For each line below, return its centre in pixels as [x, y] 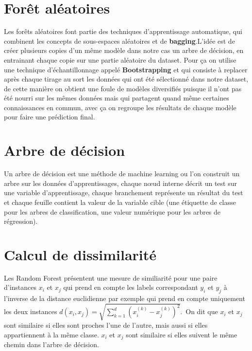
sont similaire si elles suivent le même [182, 334]
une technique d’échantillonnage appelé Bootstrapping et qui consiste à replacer [126, 69]
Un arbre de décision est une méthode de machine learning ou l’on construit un [122, 174]
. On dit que [199, 311]
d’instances [20, 287]
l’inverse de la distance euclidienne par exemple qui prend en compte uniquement [125, 298]
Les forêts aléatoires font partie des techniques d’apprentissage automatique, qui [123, 31]
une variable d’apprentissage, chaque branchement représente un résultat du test [124, 192]
